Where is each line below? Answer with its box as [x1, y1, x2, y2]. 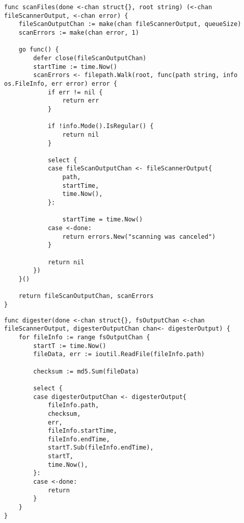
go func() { [18, 46, 59, 54]
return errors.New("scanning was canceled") [62, 233, 216, 240]
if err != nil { [47, 88, 103, 96]
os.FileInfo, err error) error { [4, 80, 117, 87]
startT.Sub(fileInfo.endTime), [47, 444, 154, 452]
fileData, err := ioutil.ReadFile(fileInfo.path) [33, 351, 205, 358]
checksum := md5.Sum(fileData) [33, 367, 139, 375]
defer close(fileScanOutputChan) [33, 54, 147, 62]
